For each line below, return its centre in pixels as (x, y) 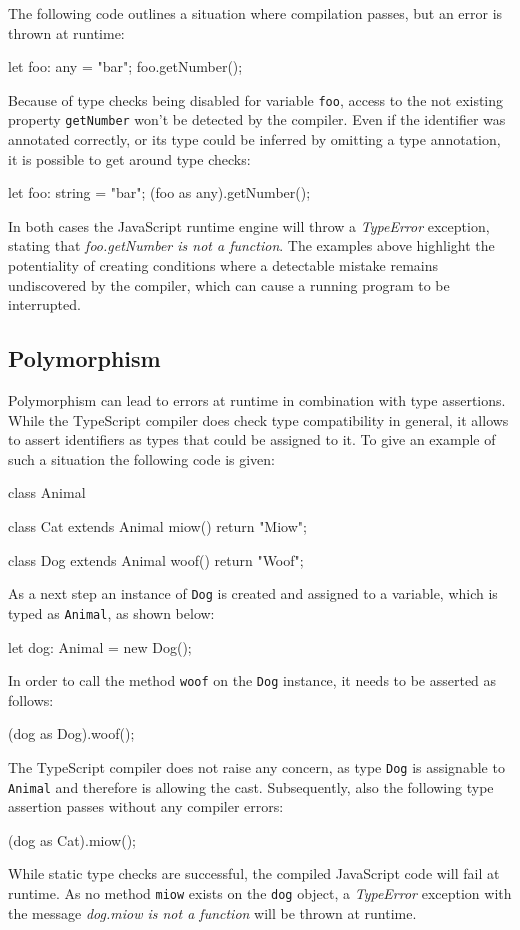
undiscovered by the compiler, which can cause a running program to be (229, 284)
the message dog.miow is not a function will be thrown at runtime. (212, 912)
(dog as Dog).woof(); (71, 733)
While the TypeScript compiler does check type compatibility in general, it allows (258, 419)
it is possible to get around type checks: (129, 158)
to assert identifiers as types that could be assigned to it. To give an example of (252, 439)
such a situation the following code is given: (142, 458)
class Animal (47, 492)
